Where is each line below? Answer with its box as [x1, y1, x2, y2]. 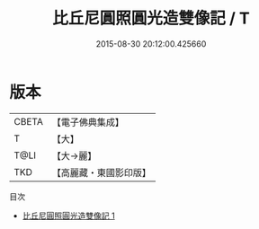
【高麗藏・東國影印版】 [51, 166, 151, 179]
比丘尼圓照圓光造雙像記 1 [22, 210, 115, 221]
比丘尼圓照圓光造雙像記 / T [52, 8, 250, 29]
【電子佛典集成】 [51, 116, 124, 128]
